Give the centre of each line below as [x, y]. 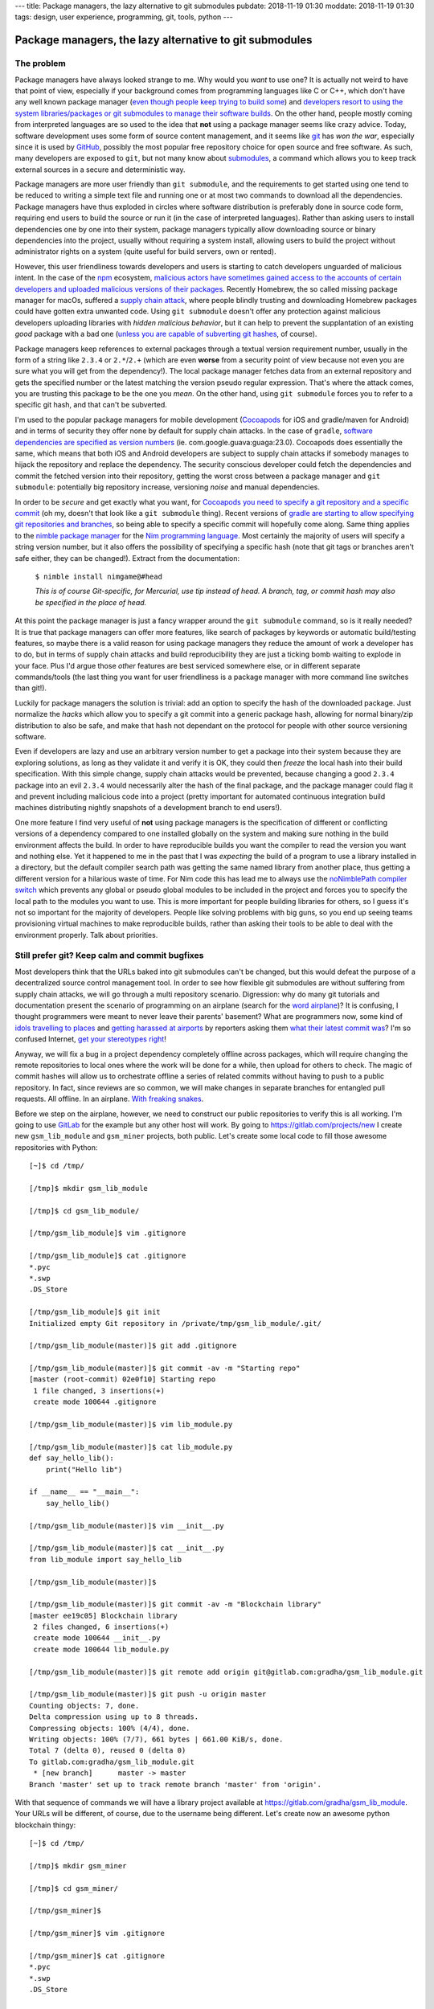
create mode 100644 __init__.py [97, 1638]
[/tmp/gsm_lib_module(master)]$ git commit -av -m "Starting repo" [165, 1369]
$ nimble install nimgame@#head [98, 576]
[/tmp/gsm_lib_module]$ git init [95, 1312]
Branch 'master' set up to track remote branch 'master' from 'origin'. [175, 1784]
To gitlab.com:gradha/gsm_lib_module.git [112, 1761]
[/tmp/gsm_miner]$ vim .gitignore [97, 1933]
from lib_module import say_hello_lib [106, 1559]
